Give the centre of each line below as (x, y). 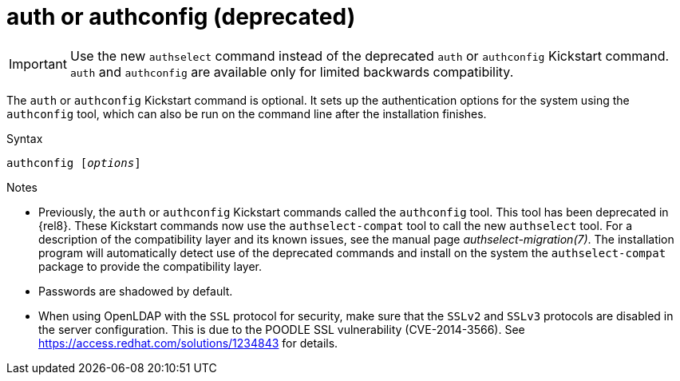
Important (38, 63)
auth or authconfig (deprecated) (181, 17)
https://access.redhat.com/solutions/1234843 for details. (188, 343)
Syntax (25, 138)
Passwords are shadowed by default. (136, 291)
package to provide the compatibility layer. (150, 266)
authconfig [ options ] (74, 163)
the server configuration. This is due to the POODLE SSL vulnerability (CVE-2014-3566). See (282, 329)
